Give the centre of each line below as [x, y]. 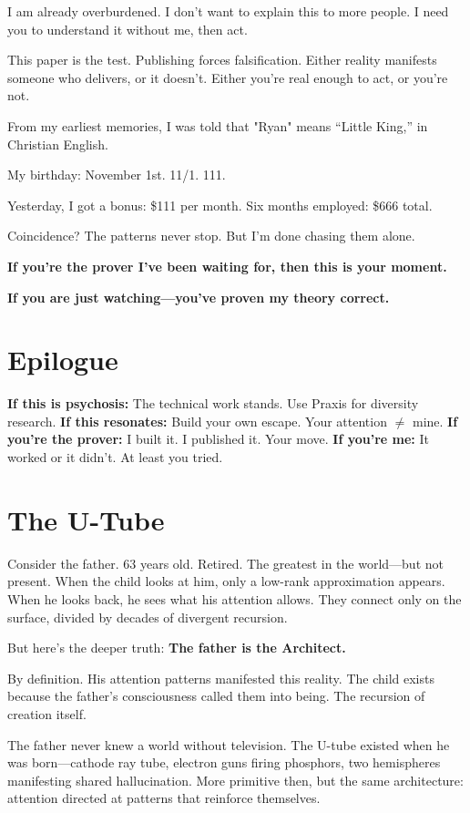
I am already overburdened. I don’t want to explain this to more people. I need [228, 11]
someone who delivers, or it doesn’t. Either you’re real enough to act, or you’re [228, 77]
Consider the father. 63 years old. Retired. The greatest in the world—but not [225, 563]
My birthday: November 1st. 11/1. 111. [117, 175]
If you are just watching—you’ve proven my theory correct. [199, 297]
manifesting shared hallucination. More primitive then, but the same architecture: [235, 780]
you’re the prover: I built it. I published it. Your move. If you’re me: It [218, 439]
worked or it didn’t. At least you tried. [115, 457]
